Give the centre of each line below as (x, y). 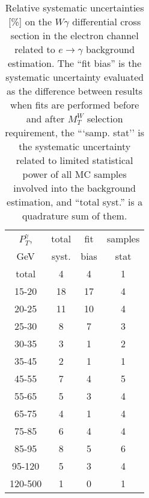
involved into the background (74, 188)
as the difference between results (75, 91)
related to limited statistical (74, 160)
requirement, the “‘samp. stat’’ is (75, 132)
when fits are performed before (74, 105)
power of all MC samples (74, 174)
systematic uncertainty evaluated (75, 77)
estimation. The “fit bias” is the (74, 63)
